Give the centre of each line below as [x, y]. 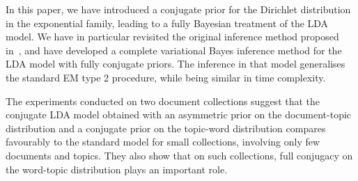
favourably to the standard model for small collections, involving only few [163, 142]
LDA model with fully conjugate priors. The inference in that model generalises [176, 64]
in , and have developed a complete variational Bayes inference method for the [174, 50]
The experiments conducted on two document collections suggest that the [163, 101]
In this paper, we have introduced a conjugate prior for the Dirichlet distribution [178, 9]
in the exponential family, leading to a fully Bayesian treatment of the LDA [167, 23]
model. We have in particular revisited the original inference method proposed [172, 37]
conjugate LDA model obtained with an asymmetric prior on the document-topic [179, 115]
